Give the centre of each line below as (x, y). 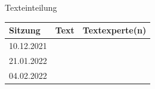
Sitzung (25, 30)
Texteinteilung (31, 7)
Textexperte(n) (114, 30)
